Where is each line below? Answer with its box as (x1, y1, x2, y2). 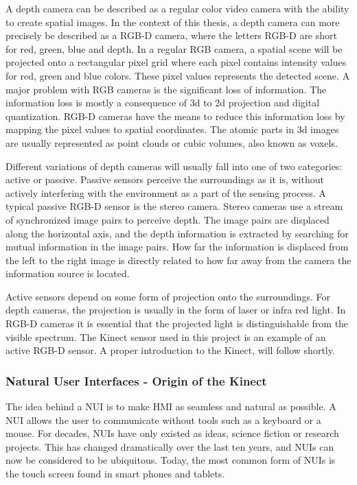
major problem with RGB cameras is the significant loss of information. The (5, 82, 327, 96)
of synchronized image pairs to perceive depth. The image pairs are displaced (5, 212, 330, 226)
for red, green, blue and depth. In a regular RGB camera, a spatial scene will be (5, 41, 343, 56)
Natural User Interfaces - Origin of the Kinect (5, 372, 267, 389)
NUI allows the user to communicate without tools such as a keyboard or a (5, 412, 321, 427)
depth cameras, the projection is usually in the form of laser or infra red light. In (5, 303, 346, 317)
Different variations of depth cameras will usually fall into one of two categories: (5, 158, 343, 173)
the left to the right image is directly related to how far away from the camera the (5, 252, 352, 267)
